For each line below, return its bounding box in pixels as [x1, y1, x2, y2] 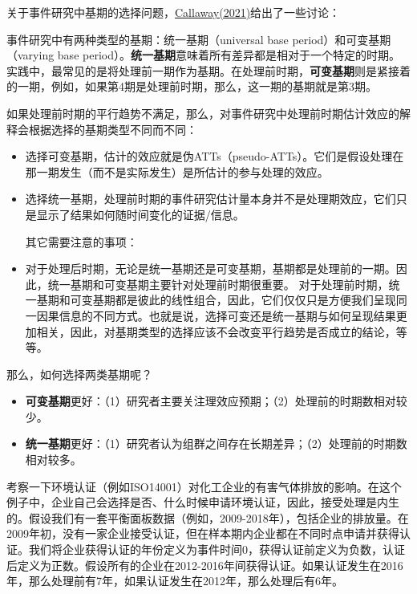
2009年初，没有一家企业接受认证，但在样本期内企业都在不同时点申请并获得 [6, 525, 399, 542]
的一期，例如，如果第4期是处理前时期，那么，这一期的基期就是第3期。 [6, 78, 377, 95]
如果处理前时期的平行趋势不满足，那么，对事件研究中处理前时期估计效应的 [6, 104, 399, 121]
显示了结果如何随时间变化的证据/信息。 [36, 205, 245, 222]
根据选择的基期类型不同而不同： [28, 120, 197, 137]
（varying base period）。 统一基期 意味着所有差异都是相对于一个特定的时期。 [6, 47, 400, 63]
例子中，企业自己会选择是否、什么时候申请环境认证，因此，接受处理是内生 [6, 494, 399, 511]
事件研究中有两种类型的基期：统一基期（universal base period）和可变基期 [6, 31, 391, 47]
